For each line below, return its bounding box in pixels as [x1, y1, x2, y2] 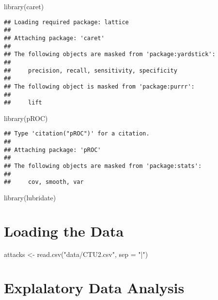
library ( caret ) [4, 1, 44, 11]
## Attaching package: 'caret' [4, 34, 105, 42]
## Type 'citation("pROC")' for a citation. [4, 130, 150, 137]
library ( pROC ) [4, 113, 48, 123]
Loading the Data [4, 221, 124, 240]
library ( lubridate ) [4, 193, 56, 202]
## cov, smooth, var [4, 179, 84, 186]
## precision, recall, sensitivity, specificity [4, 67, 177, 74]
